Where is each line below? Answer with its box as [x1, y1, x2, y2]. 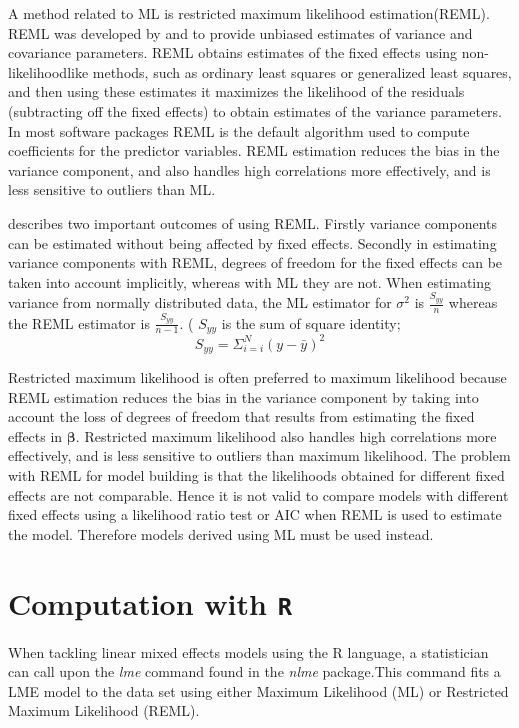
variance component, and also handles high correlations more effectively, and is [8, 159, 491, 180]
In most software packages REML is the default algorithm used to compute [8, 120, 470, 141]
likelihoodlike [8, 61, 89, 82]
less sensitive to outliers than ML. [8, 179, 216, 200]
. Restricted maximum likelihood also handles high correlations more [75, 425, 497, 446]
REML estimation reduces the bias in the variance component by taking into [8, 386, 479, 407]
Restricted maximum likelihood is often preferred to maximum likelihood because [8, 366, 507, 387]
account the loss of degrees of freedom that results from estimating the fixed [8, 406, 475, 427]
